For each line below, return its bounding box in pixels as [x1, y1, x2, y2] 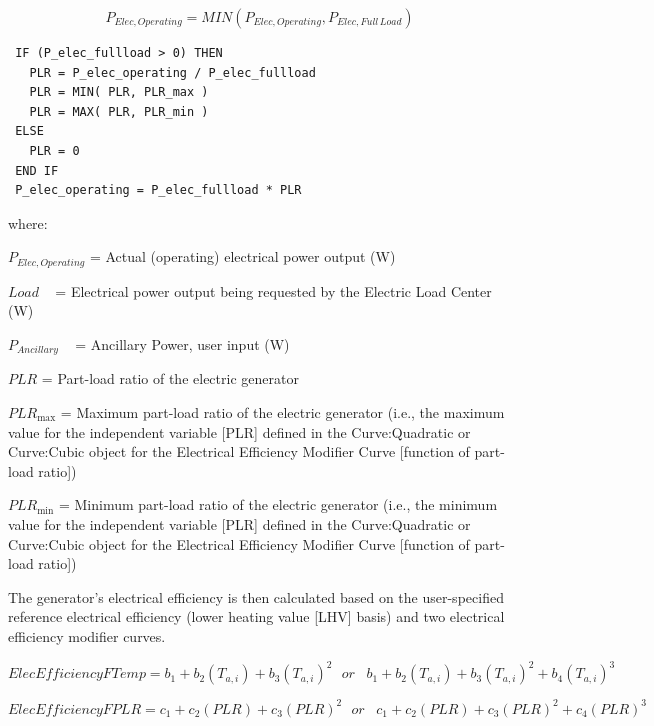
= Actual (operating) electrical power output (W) [89, 246, 396, 267]
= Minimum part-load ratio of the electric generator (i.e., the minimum [58, 494, 498, 515]
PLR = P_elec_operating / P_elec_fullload [29, 65, 316, 80]
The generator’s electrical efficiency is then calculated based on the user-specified [8, 586, 504, 607]
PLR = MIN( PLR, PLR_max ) [29, 85, 209, 100]
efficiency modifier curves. [8, 625, 166, 646]
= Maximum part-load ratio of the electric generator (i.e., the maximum [60, 402, 505, 423]
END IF [15, 163, 59, 178]
